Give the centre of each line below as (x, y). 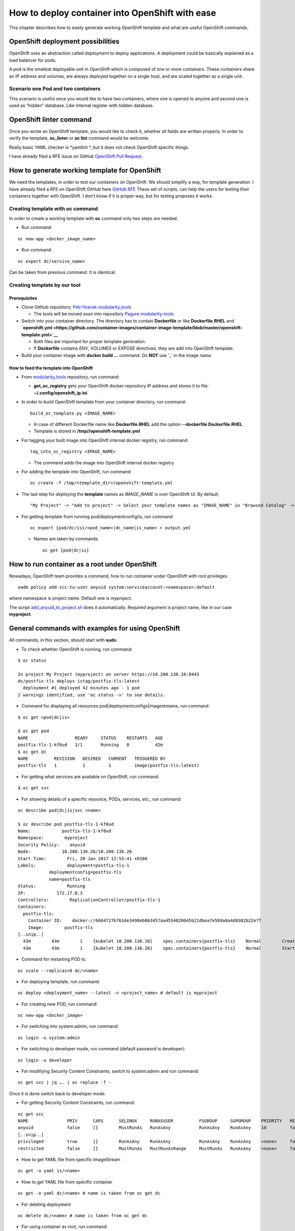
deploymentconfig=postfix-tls (85, 872)
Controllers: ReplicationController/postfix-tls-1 (89, 900)
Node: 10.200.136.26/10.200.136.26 (75, 852)
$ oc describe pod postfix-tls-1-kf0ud (66, 824)
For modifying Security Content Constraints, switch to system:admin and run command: (110, 1071)
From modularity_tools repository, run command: (71, 377)
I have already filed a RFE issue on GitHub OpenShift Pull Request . (76, 156)
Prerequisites (23, 298)
